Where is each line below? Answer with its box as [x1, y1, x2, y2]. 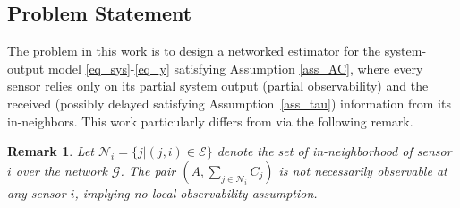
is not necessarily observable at [278, 160, 447, 179]
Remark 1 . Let [7, 142, 94, 160]
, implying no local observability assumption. [74, 183, 318, 202]
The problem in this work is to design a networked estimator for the [7, 41, 380, 60]
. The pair [120, 160, 176, 179]
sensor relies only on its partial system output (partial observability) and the [7, 76, 429, 95]
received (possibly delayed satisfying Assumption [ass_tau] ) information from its [7, 93, 451, 112]
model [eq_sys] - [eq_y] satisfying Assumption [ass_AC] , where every [47, 58, 423, 77]
